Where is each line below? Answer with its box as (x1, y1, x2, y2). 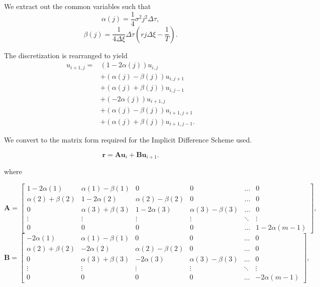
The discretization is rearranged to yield (4, 50, 128, 60)
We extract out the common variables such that (4, 1, 151, 11)
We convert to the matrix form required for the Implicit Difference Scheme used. (4, 134, 252, 145)
